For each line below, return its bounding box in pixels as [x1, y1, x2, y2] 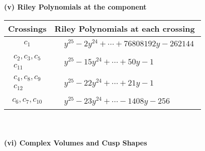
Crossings [8, 22, 47, 34]
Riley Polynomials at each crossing [54, 22, 195, 34]
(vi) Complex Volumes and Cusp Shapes [4, 137, 147, 147]
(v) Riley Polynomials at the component [4, 2, 147, 12]
